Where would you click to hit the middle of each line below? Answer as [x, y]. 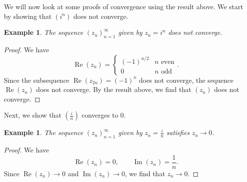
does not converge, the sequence [186, 80]
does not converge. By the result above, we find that [114, 89]
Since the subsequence [37, 80]
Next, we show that [33, 115]
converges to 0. [104, 115]
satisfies [178, 132]
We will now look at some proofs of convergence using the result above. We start [124, 6]
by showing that [28, 16]
